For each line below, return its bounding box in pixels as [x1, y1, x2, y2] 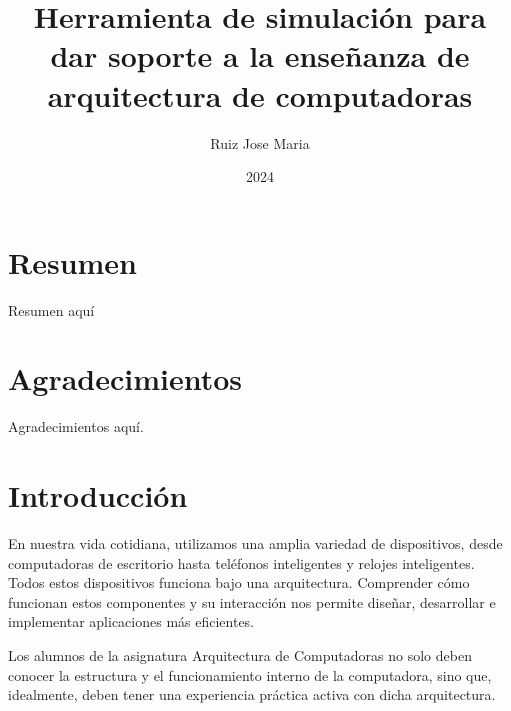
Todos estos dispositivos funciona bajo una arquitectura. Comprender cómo [8, 572, 470, 593]
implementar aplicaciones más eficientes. [8, 611, 255, 632]
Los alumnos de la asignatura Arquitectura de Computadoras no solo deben [8, 645, 472, 666]
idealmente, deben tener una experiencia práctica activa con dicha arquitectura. [8, 684, 496, 705]
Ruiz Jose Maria [210, 132, 310, 153]
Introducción [8, 475, 188, 516]
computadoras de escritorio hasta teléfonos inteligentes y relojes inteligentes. [8, 552, 475, 573]
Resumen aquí [8, 299, 95, 320]
